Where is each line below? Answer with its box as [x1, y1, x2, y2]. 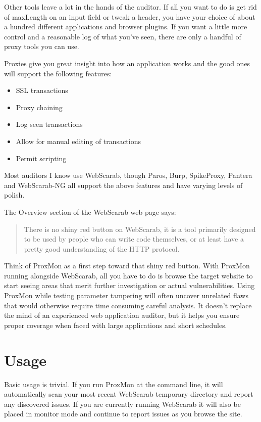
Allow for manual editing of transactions [16, 135, 141, 146]
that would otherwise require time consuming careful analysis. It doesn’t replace [4, 300, 252, 310]
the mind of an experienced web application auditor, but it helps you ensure [4, 310, 240, 320]
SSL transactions [16, 85, 68, 96]
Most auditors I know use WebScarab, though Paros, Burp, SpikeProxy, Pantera [4, 170, 252, 180]
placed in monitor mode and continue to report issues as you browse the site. [4, 408, 242, 419]
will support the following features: [4, 68, 112, 78]
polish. [4, 190, 25, 200]
